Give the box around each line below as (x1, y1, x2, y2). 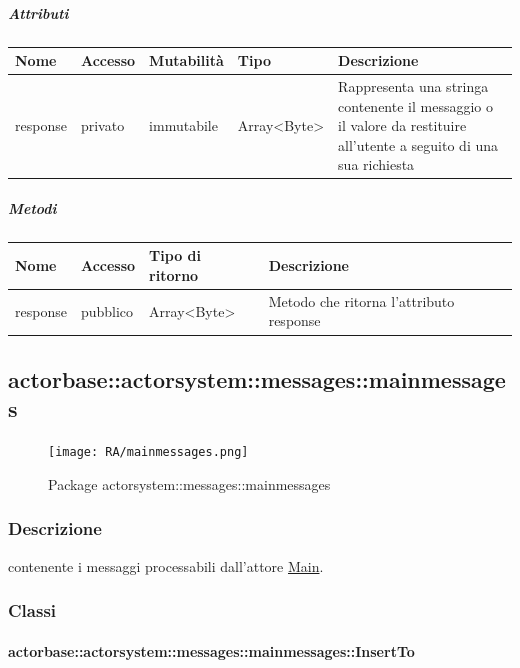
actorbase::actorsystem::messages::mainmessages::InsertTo (8, 640, 415, 661)
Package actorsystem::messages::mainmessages (48, 473, 331, 494)
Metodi (8, 197, 57, 218)
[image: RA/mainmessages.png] (48, 445, 249, 460)
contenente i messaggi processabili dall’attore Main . (8, 555, 324, 576)
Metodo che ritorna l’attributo (268, 290, 455, 311)
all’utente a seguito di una (338, 134, 498, 155)
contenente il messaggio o (338, 95, 493, 116)
